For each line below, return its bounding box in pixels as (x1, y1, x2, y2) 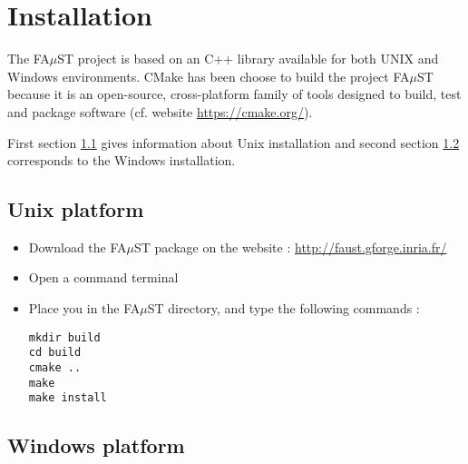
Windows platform (7, 431, 185, 459)
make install (28, 391, 107, 405)
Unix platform (7, 195, 144, 223)
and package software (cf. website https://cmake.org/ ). (7, 102, 313, 121)
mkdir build (28, 331, 101, 344)
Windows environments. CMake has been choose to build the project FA (7, 66, 410, 85)
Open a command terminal (28, 268, 179, 287)
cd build (28, 346, 82, 360)
